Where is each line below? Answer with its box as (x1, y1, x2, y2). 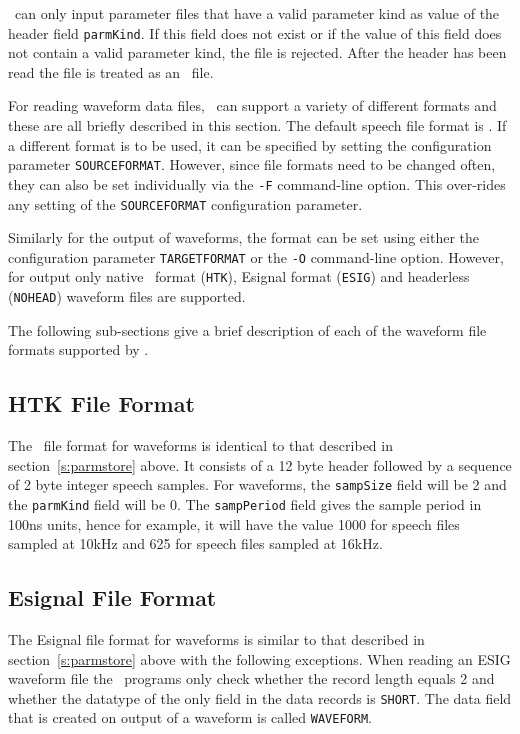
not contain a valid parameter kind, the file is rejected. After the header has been (8, 42, 507, 63)
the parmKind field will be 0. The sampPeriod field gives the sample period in (8, 493, 482, 514)
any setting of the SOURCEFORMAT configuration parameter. (8, 193, 363, 214)
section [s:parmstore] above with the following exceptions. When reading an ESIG (8, 648, 511, 669)
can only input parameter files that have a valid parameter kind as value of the (14, 3, 500, 23)
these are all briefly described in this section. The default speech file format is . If (8, 115, 507, 136)
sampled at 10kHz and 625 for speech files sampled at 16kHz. (8, 533, 383, 554)
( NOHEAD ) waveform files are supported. (8, 286, 246, 307)
